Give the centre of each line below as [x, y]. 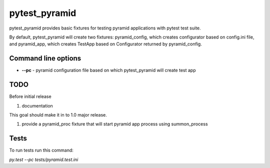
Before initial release [30, 96]
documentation [37, 105]
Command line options [45, 58]
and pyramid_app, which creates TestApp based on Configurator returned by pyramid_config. [105, 44]
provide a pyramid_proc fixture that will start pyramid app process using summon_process [115, 124]
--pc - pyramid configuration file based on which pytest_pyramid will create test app [109, 70]
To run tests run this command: [41, 150]
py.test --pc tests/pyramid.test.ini [44, 159]
